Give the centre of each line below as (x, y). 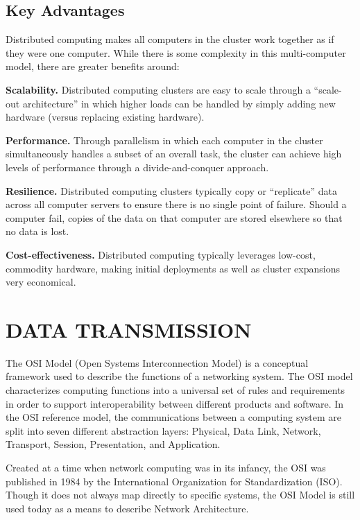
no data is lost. (37, 231)
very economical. (41, 282)
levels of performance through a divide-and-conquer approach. (137, 167)
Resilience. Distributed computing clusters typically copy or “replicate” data (172, 190)
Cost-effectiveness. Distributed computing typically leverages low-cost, (161, 254)
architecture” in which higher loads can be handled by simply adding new (179, 103)
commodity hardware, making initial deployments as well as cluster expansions (173, 268)
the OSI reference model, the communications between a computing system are (174, 417)
